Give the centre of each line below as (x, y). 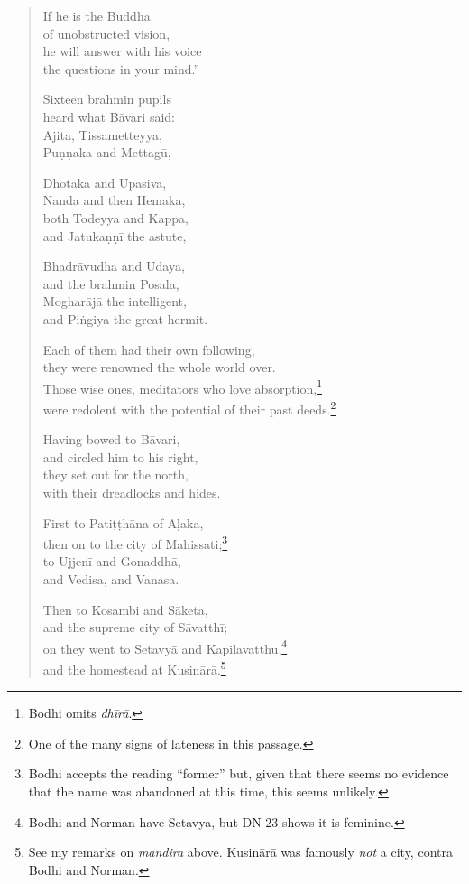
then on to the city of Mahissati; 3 (135, 542)
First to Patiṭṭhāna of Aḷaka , (123, 522)
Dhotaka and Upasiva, (105, 182)
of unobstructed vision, (106, 33)
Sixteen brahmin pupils (107, 99)
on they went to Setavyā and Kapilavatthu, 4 (165, 647)
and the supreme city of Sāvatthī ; (135, 627)
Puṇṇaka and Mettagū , (107, 152)
